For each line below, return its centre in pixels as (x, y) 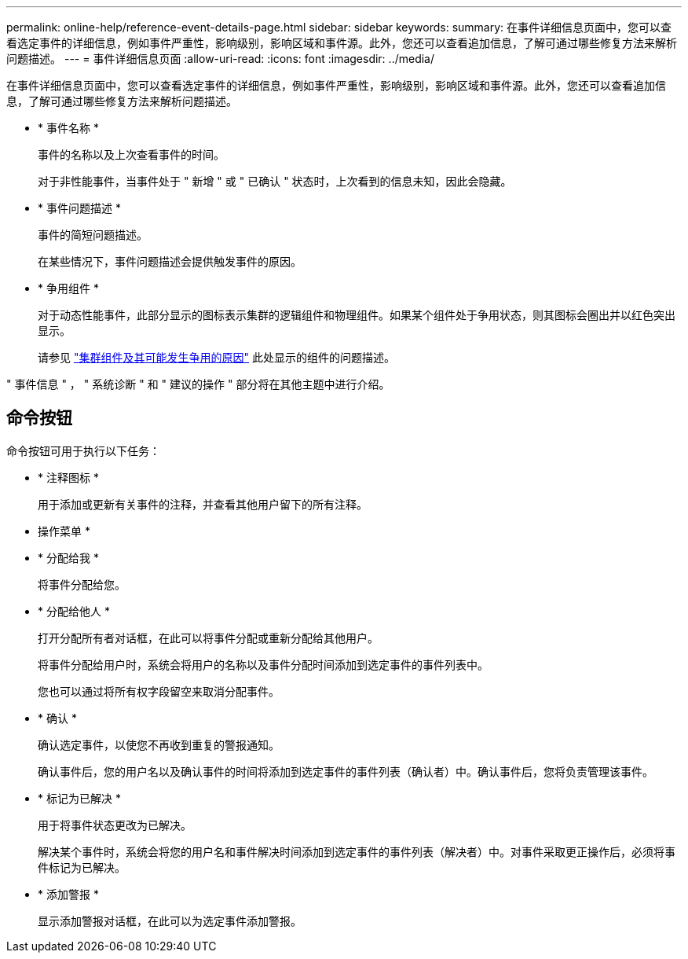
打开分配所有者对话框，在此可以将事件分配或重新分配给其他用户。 (208, 637)
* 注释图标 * (68, 477)
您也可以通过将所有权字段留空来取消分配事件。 (159, 691)
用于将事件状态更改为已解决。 (115, 825)
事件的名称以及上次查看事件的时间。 (131, 154)
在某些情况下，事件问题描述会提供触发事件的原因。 (170, 261)
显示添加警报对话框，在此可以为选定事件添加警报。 (170, 920)
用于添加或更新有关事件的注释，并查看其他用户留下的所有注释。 (203, 504)
